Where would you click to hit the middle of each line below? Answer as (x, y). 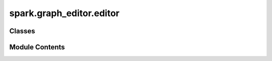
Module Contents (37, 47)
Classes (22, 31)
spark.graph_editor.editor (64, 13)
